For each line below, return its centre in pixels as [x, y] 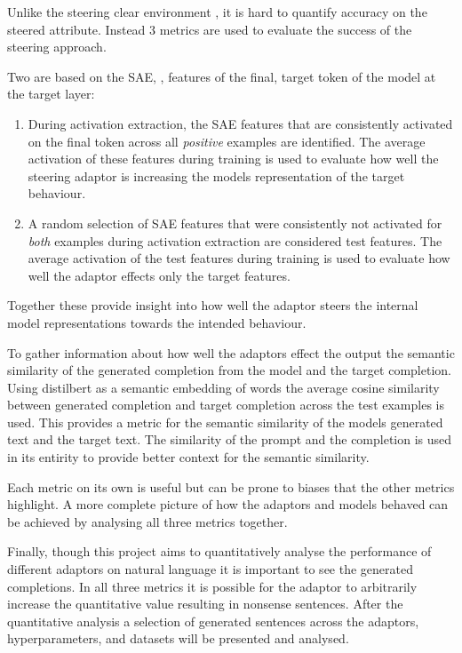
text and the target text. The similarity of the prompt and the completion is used [230, 439]
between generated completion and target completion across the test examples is [226, 405]
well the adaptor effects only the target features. [159, 275]
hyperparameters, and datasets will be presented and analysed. [178, 638]
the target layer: [51, 94]
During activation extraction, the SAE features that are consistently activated [240, 123]
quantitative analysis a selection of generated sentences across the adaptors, [213, 621]
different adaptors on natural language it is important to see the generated [210, 569]
